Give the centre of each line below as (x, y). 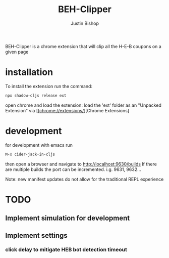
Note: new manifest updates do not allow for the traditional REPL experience (84, 179)
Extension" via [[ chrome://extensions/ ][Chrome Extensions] (67, 110)
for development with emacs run (39, 145)
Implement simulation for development (68, 218)
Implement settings (37, 235)
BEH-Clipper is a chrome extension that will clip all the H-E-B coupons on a (83, 46)
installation (29, 72)
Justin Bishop (85, 23)
